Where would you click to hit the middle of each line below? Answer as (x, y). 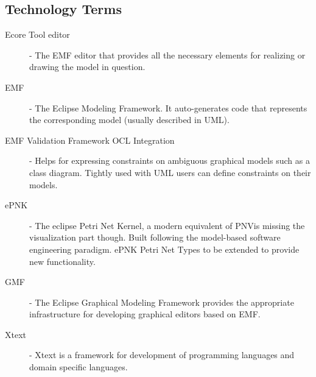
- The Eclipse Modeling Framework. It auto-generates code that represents (168, 107)
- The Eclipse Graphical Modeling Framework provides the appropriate (162, 302)
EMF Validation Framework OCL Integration (90, 140)
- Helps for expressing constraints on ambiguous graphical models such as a (170, 160)
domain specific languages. (79, 367)
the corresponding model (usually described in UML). (129, 120)
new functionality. (62, 261)
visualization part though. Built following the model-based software (155, 237)
